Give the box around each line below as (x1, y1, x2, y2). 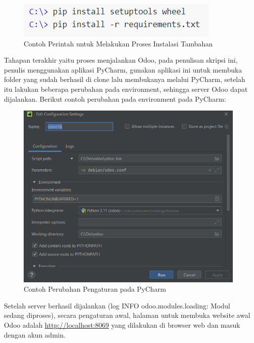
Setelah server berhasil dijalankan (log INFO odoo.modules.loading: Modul (4, 300, 230, 310)
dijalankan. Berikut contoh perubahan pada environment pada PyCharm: (4, 93, 226, 104)
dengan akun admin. (4, 329, 66, 340)
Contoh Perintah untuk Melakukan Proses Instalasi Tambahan (24, 38, 213, 48)
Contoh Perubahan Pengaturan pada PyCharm (24, 284, 166, 294)
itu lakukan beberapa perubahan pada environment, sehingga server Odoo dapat (4, 83, 248, 94)
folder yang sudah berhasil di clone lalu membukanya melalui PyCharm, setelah (4, 74, 246, 84)
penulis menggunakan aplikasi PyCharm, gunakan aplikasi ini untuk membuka (4, 64, 242, 75)
